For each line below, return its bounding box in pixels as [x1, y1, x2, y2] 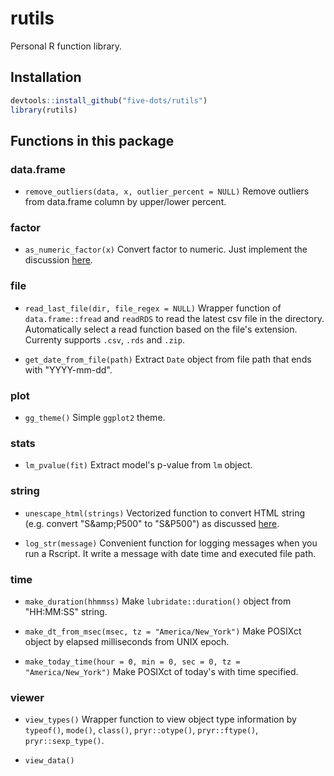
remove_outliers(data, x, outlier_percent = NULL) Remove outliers [24, 185, 310, 197]
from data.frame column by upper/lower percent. [24, 196, 227, 208]
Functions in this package [10, 132, 175, 149]
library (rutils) [10, 105, 78, 115]
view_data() [24, 756, 75, 766]
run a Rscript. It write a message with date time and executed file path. [24, 547, 317, 559]
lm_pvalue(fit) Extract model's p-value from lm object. [24, 459, 253, 471]
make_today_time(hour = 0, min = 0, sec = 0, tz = [24, 657, 241, 667]
